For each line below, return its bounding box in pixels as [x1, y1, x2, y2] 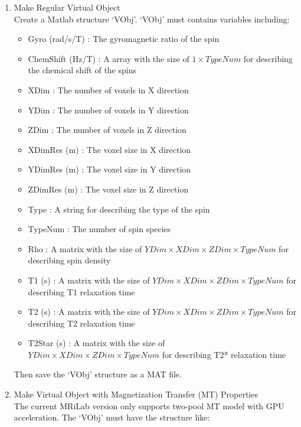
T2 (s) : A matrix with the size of [28, 305, 150, 318]
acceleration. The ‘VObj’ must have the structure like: [14, 411, 210, 423]
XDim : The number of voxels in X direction [28, 83, 189, 96]
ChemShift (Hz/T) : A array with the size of [28, 52, 189, 64]
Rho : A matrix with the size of [28, 242, 142, 255]
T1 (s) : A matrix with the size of [28, 273, 150, 286]
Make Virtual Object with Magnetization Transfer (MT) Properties [14, 388, 258, 400]
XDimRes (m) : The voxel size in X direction [28, 143, 191, 155]
